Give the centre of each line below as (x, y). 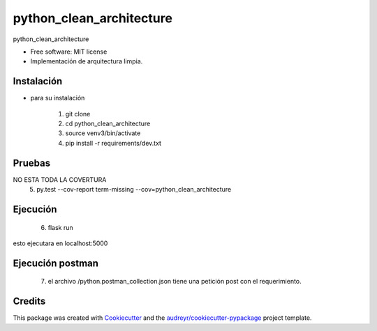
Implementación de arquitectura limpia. (87, 61)
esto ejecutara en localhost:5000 (60, 243)
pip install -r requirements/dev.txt (113, 143)
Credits (29, 301)
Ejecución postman (56, 263)
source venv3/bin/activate (103, 133)
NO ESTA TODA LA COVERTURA (60, 179)
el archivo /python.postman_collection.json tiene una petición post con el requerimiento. (175, 282)
